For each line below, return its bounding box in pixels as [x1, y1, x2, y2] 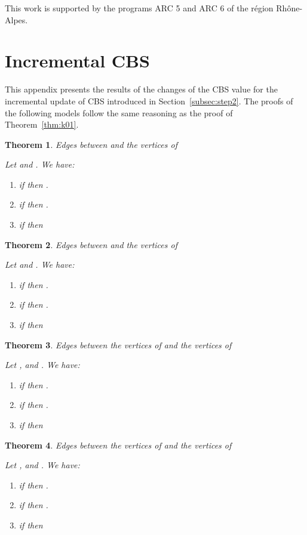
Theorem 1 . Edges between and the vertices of [5, 138, 177, 150]
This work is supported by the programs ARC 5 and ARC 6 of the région [5, 2, 274, 14]
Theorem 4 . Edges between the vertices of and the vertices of [5, 438, 232, 451]
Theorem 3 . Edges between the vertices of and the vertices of [5, 338, 232, 351]
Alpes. [5, 13, 28, 26]
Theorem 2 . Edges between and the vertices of [5, 238, 177, 251]
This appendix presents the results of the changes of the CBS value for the [5, 83, 278, 95]
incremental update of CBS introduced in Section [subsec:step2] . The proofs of [5, 94, 293, 107]
